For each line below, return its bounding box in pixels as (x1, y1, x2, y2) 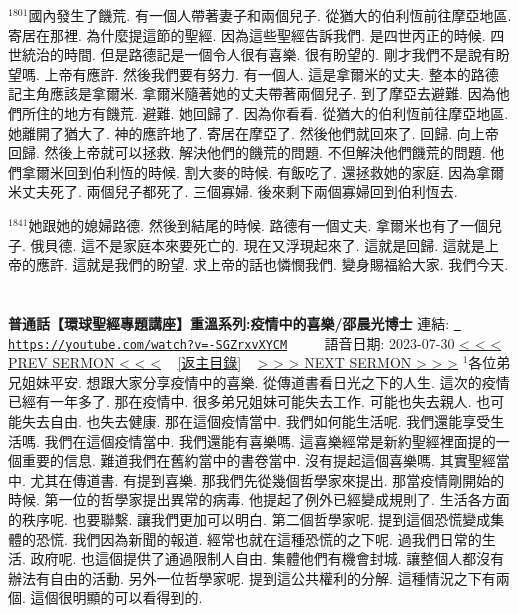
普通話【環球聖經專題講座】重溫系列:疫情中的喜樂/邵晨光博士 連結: (8, 312, 450, 333)
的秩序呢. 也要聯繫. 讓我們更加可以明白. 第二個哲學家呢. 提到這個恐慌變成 (8, 508, 491, 529)
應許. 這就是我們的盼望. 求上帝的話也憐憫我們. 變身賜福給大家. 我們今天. (35, 254, 509, 275)
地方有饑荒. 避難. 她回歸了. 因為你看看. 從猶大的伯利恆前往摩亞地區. (63, 102, 509, 123)
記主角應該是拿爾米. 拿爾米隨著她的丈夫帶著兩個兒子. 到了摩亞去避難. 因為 (8, 83, 496, 104)
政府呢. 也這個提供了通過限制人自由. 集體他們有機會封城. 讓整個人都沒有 (30, 548, 505, 569)
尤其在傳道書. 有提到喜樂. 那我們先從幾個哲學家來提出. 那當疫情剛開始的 (30, 469, 505, 490)
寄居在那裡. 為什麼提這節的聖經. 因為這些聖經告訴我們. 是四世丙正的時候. (8, 24, 486, 45)
